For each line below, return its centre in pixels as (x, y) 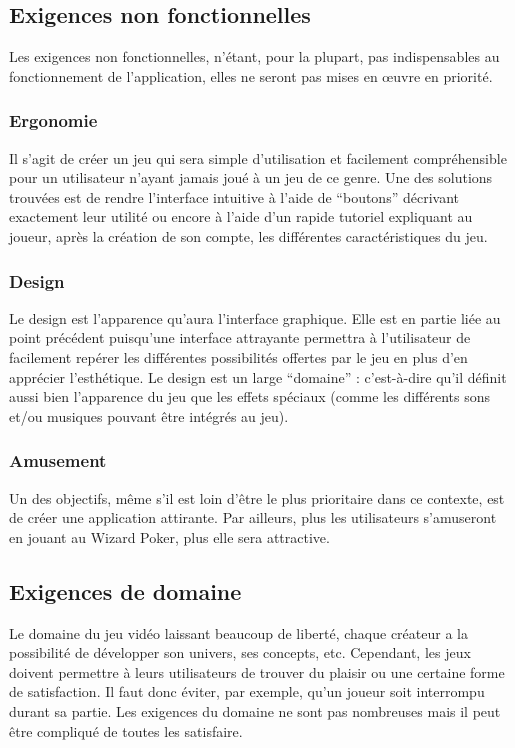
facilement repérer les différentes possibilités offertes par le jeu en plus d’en (238, 356)
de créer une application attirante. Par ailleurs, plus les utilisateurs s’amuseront (253, 517)
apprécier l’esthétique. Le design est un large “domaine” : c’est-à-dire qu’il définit (258, 376)
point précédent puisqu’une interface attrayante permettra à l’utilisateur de (240, 337)
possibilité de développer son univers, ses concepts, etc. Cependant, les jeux (240, 652)
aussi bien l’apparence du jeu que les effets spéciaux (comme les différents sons (249, 396)
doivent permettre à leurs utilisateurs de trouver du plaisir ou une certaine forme (257, 671)
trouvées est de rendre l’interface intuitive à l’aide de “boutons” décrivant (234, 196)
